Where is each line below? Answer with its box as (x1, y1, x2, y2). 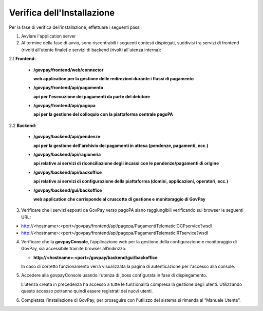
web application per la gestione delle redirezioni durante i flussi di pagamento (33, 75, 194, 81)
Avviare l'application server (21, 33, 76, 39)
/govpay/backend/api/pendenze (33, 134, 101, 140)
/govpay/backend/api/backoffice (33, 169, 102, 175)
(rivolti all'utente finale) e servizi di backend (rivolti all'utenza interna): (21, 47, 162, 53)
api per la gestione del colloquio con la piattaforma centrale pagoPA (33, 111, 173, 117)
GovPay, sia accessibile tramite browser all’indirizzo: (21, 246, 127, 252)
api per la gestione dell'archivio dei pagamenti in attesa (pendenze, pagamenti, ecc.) (33, 143, 209, 148)
